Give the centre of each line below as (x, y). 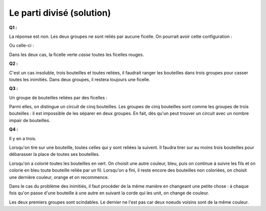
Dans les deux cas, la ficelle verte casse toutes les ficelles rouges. (77, 55)
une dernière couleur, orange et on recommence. (59, 177)
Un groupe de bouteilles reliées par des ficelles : (58, 97)
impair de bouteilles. (30, 120)
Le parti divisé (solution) (60, 13)
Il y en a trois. (23, 138)
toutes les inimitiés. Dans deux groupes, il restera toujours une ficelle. (80, 79)
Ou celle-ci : (21, 45)
